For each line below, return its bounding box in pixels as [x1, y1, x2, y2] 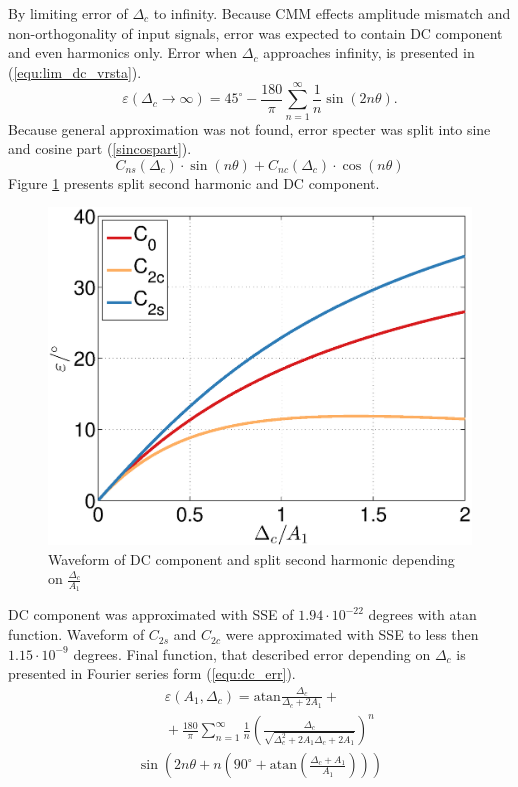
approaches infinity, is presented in [263, 42, 475, 63]
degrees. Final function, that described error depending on [73, 643, 431, 664]
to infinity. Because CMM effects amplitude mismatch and [153, 3, 511, 23]
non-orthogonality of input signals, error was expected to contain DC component [8, 22, 503, 43]
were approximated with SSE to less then [225, 624, 479, 645]
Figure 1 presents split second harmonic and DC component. [8, 172, 380, 193]
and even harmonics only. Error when [8, 42, 238, 63]
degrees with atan [368, 604, 477, 625]
